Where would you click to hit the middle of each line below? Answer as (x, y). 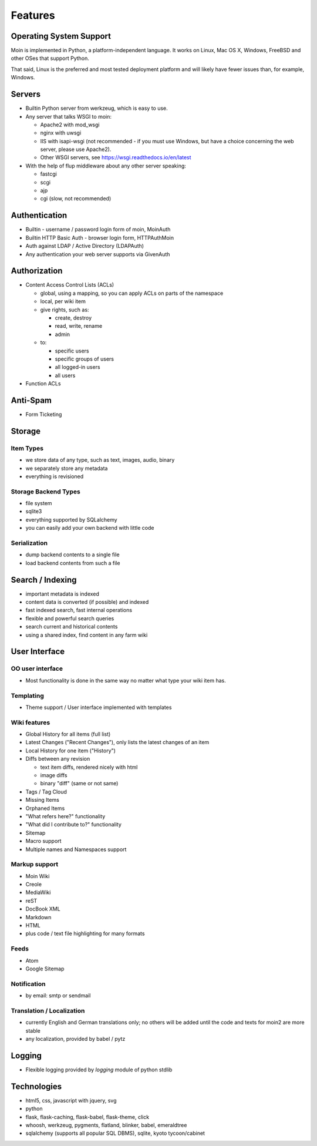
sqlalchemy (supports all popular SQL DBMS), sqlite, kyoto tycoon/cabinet (115, 1133)
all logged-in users (77, 367)
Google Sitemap (45, 969)
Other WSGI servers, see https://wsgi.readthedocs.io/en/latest (116, 157)
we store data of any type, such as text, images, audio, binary (100, 460)
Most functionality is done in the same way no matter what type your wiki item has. (126, 680)
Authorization (37, 271)
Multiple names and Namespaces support (76, 849)
